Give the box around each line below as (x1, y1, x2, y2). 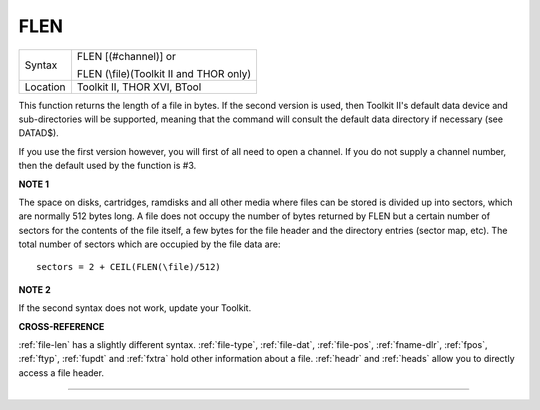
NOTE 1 (18, 178, 50, 190)
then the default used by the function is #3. (18, 160, 197, 172)
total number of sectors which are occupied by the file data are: (18, 238, 281, 250)
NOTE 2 (18, 283, 51, 295)
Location (24, 80, 66, 94)
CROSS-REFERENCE (18, 320, 105, 332)
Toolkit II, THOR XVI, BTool (76, 80, 202, 94)
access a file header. (18, 366, 105, 379)
